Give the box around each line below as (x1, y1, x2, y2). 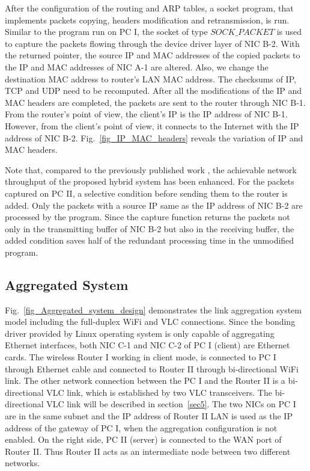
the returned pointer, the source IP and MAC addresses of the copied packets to (5, 49, 300, 61)
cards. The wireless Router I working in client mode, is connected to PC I (5, 351, 276, 363)
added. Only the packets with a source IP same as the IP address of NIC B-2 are (5, 199, 303, 211)
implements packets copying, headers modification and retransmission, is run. (5, 13, 290, 26)
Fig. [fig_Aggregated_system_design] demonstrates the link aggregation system (5, 303, 302, 316)
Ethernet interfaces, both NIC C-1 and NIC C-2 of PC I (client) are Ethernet (5, 339, 290, 351)
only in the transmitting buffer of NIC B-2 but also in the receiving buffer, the (5, 222, 294, 235)
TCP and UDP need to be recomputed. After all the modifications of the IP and (5, 84, 302, 97)
